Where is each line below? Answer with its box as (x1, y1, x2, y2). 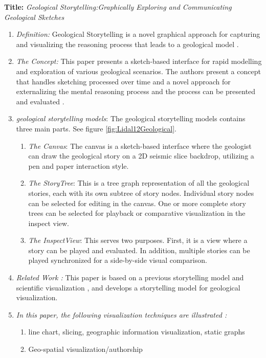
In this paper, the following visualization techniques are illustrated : (16, 309, 227, 320)
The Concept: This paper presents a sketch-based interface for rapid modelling (16, 56, 262, 66)
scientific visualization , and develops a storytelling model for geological (16, 282, 240, 293)
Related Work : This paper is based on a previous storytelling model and (16, 272, 244, 283)
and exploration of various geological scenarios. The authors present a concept (16, 65, 261, 76)
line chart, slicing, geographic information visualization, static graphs (28, 326, 245, 337)
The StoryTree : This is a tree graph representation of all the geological (28, 177, 250, 188)
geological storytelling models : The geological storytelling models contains (16, 113, 246, 124)
